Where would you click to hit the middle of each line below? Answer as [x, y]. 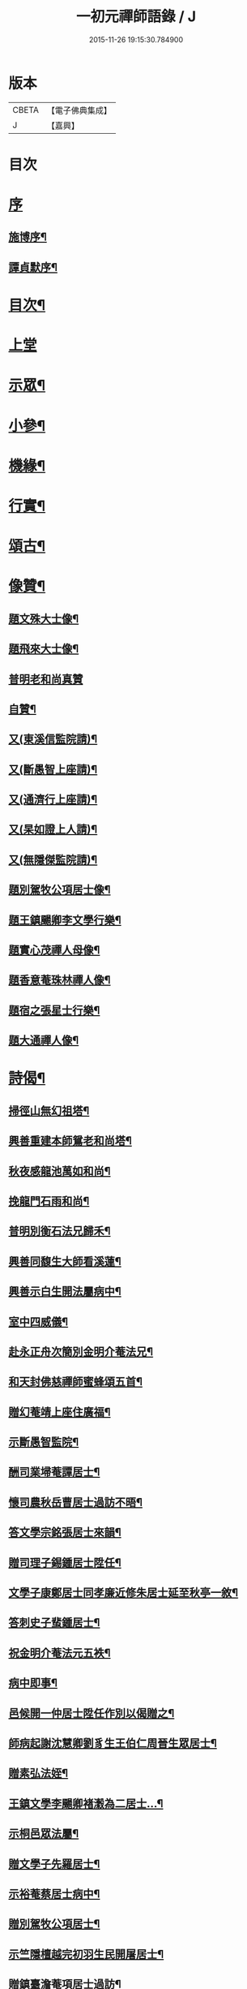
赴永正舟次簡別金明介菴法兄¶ [81, 1352]
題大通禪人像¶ [44, 1041]
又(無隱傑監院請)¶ [53, 860]
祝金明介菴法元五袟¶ [60, 1653]
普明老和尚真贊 [46, 679]
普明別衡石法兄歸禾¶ [60, 1231]
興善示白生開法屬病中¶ [65, 1292]
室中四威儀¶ [38, 1322]
